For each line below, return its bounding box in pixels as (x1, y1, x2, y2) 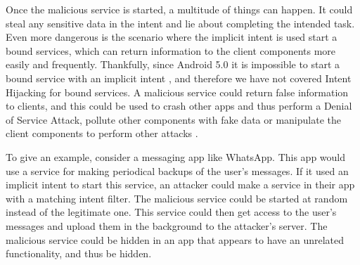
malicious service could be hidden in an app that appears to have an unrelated (6, 232, 345, 247)
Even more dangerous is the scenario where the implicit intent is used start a (6, 30, 337, 44)
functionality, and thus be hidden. (6, 246, 152, 261)
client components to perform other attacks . (6, 126, 198, 141)
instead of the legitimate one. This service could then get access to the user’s (6, 205, 337, 219)
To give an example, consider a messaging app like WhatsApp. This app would (6, 149, 346, 164)
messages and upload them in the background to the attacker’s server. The (6, 218, 328, 233)
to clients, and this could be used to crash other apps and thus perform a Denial (6, 98, 352, 113)
